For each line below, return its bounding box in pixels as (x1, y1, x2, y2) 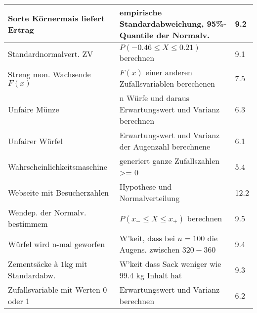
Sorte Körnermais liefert (8, 12, 105, 24)
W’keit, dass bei (119, 232, 175, 244)
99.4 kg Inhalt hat (119, 269, 182, 281)
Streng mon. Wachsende (8, 68, 91, 80)
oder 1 (8, 295, 30, 307)
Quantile (119, 29, 154, 41)
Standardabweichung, (119, 18, 204, 29)
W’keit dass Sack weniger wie (119, 258, 221, 269)
